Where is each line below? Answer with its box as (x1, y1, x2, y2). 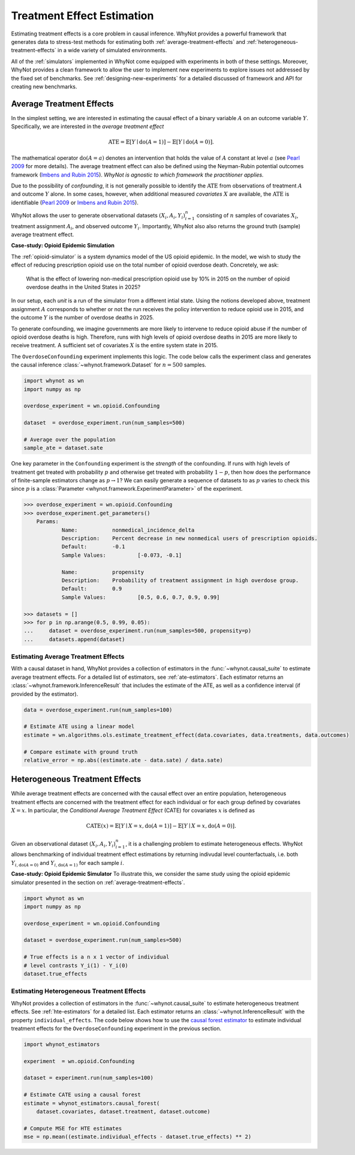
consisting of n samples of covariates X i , (196, 211, 299, 220)
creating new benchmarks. (11, 83, 77, 90)
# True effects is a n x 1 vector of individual (23, 954, 170, 960)
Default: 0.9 (61, 586, 122, 592)
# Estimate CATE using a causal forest (23, 1091, 141, 1099)
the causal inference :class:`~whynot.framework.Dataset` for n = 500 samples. (11, 361, 207, 369)
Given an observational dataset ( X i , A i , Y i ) (11, 840, 116, 849)
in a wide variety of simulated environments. (57, 47, 167, 54)
